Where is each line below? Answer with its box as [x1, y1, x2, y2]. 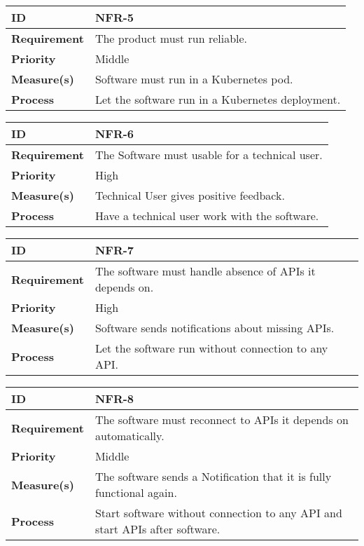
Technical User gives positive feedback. [94, 187, 285, 203]
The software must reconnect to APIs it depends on [94, 411, 349, 428]
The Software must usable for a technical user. [94, 146, 323, 163]
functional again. [94, 484, 177, 500]
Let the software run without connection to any [94, 340, 328, 356]
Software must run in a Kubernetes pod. [94, 71, 293, 87]
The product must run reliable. [94, 30, 248, 46]
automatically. [94, 428, 164, 444]
